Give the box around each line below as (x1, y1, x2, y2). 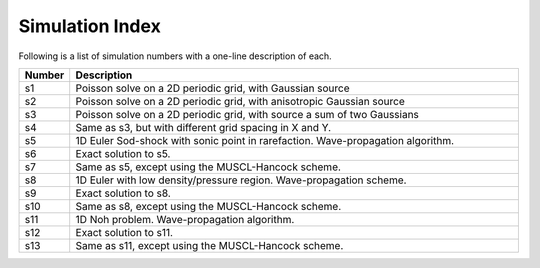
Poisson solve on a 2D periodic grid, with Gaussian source (75, 81, 350, 95)
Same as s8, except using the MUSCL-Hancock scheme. (75, 199, 342, 213)
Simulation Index (18, 15, 162, 37)
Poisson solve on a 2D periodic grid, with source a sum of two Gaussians (75, 107, 420, 121)
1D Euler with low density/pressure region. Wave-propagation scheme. (75, 173, 407, 187)
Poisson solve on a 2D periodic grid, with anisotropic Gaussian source (75, 94, 405, 108)
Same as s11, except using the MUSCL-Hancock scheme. (75, 238, 344, 252)
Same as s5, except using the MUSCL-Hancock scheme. (75, 160, 342, 174)
